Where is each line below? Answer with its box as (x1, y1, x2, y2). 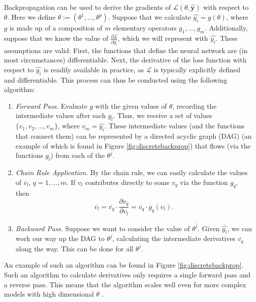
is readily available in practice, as (43, 64, 144, 74)
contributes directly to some (85, 177, 170, 187)
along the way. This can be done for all (15, 243, 133, 253)
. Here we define (7, 12, 56, 22)
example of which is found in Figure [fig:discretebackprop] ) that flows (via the (15, 140, 251, 151)
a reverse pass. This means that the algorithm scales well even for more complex (4, 279, 246, 289)
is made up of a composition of (9, 23, 103, 32)
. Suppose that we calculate (108, 12, 191, 22)
